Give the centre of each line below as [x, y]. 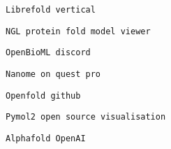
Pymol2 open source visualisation [86, 117]
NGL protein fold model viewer [78, 31]
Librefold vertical [51, 10]
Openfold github [43, 95]
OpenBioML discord [48, 53]
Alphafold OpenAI [46, 138]
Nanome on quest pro [53, 74]
